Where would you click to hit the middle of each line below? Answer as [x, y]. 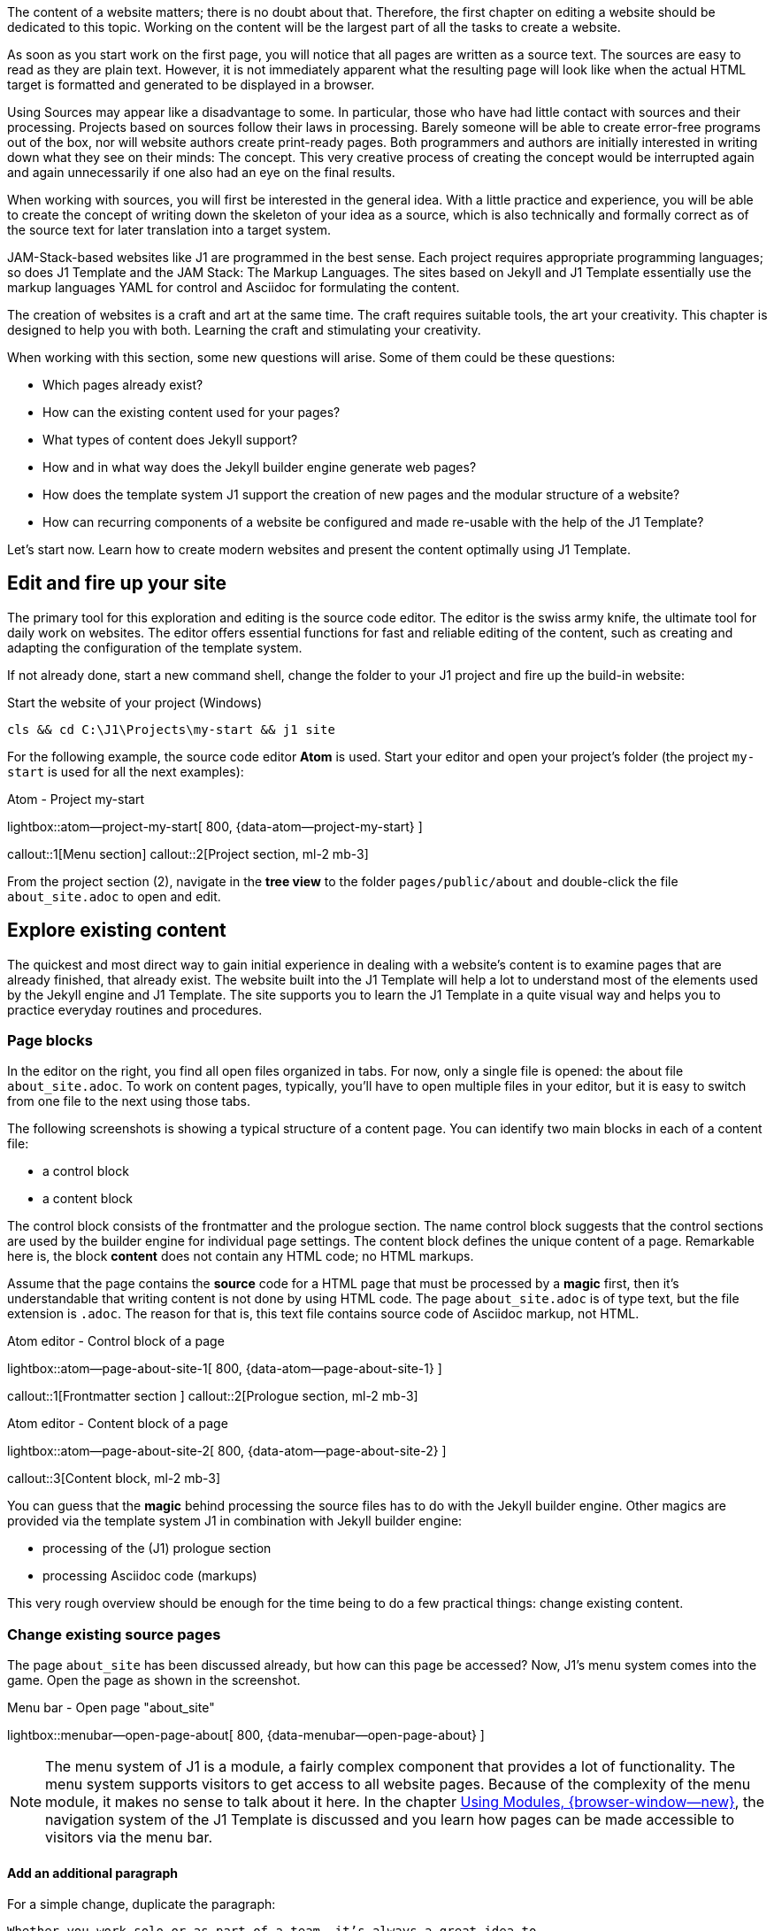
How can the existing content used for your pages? [192, 412]
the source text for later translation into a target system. [169, 230]
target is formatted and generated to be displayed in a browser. [191, 85]
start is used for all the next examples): [126, 771]
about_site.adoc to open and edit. [114, 896]
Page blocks [50, 1041]
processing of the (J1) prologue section [157, 1549]
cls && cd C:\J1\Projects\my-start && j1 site [171, 729]
